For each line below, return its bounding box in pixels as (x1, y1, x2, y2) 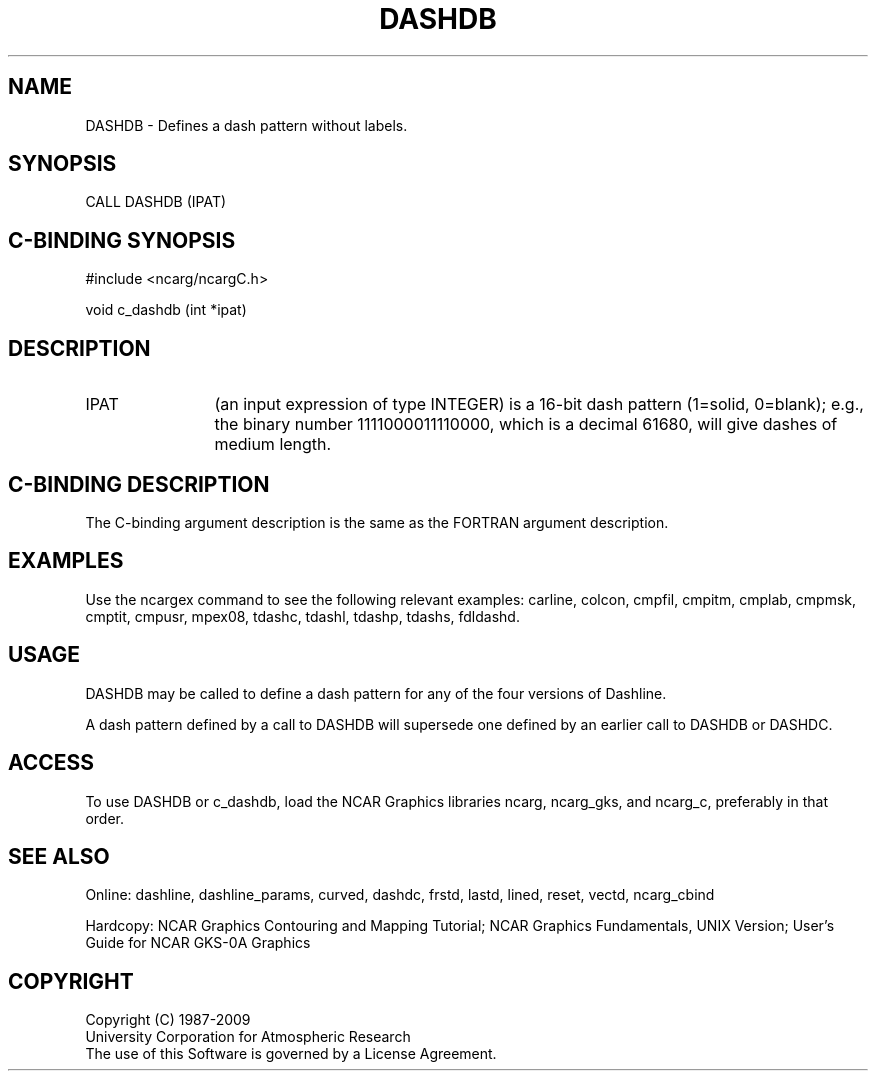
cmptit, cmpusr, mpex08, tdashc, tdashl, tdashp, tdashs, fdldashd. (85, 607, 520, 625)
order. (85, 809, 124, 827)
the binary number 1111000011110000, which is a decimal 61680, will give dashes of (214, 414, 838, 435)
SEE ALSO (8, 843, 110, 869)
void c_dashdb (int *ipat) (85, 301, 247, 319)
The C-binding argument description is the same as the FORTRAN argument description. (85, 513, 669, 531)
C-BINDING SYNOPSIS (8, 227, 236, 253)
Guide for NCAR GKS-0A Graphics (85, 934, 311, 952)
